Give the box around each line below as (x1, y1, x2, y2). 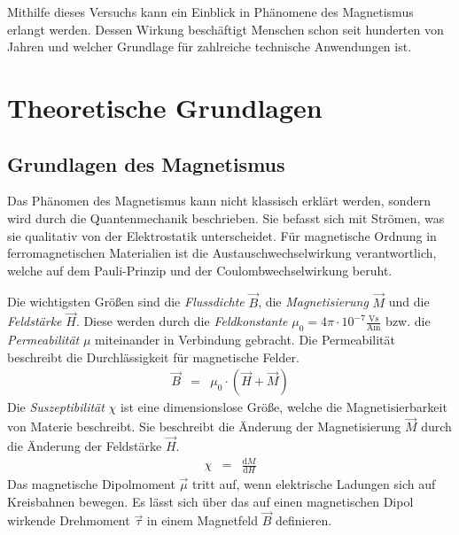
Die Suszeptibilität (7, 398, 105, 416)
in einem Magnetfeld (146, 511, 259, 530)
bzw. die (385, 312, 431, 330)
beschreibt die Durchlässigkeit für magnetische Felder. (7, 347, 300, 366)
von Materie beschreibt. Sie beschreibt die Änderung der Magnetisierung (7, 417, 401, 436)
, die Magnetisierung (258, 292, 369, 311)
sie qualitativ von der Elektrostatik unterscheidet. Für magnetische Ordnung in (7, 226, 437, 244)
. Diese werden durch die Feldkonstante (75, 312, 288, 330)
